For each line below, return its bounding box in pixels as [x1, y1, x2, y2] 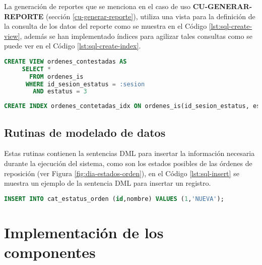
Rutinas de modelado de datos [4, 124, 166, 140]
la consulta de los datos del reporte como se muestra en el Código [4, 21, 207, 31]
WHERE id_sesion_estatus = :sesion [25, 80, 145, 88]
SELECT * [22, 65, 51, 73]
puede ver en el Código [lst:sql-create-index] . [4, 40, 141, 51]
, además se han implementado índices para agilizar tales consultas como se [20, 30, 252, 41]
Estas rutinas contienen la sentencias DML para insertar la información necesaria [4, 148, 255, 158]
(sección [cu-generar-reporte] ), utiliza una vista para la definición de [45, 11, 255, 21]
